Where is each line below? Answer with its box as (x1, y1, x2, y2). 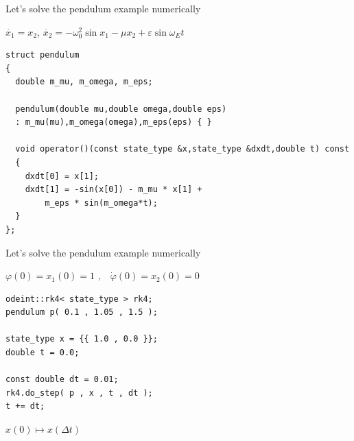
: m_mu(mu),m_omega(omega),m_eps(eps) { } (15, 117, 212, 128)
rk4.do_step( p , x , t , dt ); (5, 388, 153, 398)
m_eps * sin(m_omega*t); (45, 198, 158, 208)
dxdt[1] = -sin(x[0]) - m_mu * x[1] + (25, 184, 202, 195)
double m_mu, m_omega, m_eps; (15, 77, 153, 87)
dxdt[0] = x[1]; (25, 171, 99, 181)
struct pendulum (5, 50, 80, 60)
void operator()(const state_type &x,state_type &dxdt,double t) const (15, 144, 350, 154)
